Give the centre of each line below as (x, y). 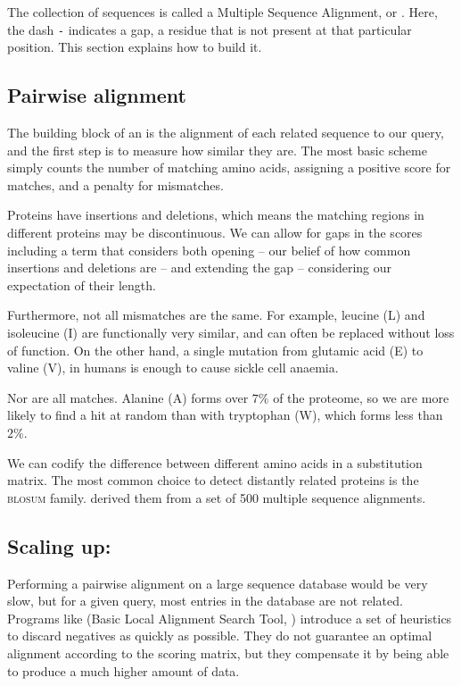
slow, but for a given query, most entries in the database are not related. (205, 601)
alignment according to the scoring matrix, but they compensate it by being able (228, 653)
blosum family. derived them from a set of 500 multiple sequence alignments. (217, 497)
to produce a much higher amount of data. (123, 670)
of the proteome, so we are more (361, 397)
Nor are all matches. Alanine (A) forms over (128, 397)
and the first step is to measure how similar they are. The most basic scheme (217, 150)
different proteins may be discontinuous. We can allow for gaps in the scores (215, 233)
